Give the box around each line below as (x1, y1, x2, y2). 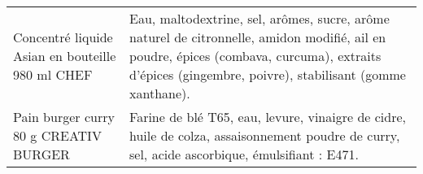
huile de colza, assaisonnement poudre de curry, (129, 126, 400, 145)
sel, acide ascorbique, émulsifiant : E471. (129, 145, 359, 163)
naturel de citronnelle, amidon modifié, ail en (129, 28, 386, 46)
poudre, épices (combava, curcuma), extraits (129, 46, 382, 65)
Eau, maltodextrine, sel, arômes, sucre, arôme (129, 9, 390, 28)
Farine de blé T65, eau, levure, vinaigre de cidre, (129, 107, 406, 126)
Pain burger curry (13, 107, 115, 126)
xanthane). (129, 84, 190, 102)
